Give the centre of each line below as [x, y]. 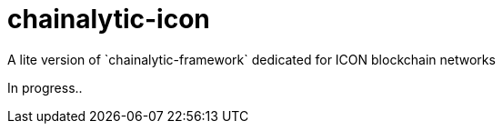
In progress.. [45, 87]
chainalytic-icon [109, 19]
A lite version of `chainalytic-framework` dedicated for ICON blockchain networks [251, 59]
